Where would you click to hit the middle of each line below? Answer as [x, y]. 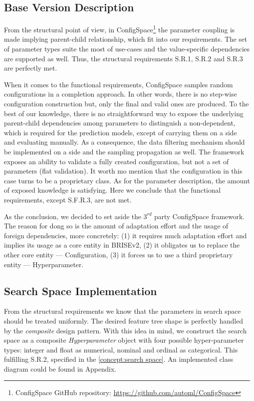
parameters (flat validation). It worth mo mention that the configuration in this [123, 171]
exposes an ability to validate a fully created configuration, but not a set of [116, 161]
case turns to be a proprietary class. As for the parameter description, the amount [127, 180]
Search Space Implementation [81, 290]
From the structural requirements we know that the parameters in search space [122, 311]
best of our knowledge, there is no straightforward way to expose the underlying [124, 113]
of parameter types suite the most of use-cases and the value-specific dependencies [127, 49]
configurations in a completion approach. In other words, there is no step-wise [120, 94]
